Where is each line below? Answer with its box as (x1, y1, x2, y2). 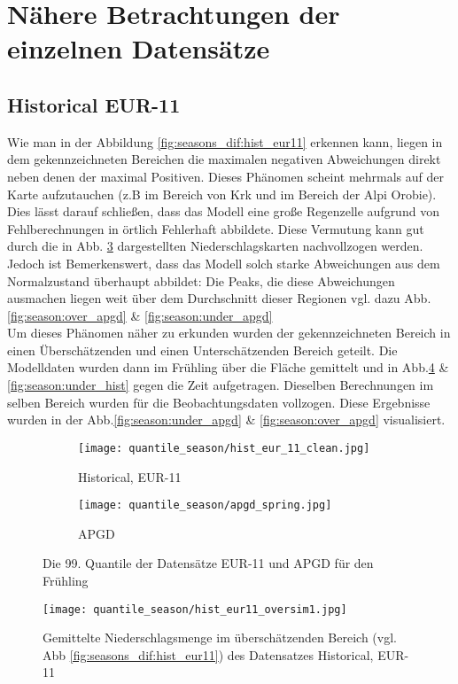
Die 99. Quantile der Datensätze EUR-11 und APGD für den (43, 554, 374, 572)
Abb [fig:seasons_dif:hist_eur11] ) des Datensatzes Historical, (43, 645, 374, 664)
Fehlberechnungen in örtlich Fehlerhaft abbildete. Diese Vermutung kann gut (7, 219, 424, 237)
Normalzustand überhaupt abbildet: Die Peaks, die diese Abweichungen (7, 271, 395, 290)
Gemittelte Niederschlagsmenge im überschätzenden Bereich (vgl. (43, 628, 397, 647)
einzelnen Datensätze (7, 30, 270, 66)
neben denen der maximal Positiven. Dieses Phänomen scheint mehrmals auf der (7, 167, 445, 185)
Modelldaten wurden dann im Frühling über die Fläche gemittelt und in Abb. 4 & (7, 358, 449, 377)
